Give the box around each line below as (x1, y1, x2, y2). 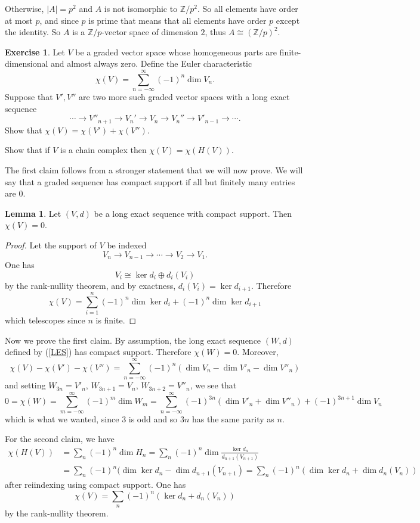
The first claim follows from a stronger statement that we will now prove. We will (5, 163, 303, 176)
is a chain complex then (60, 144, 147, 156)
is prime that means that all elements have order (88, 14, 267, 26)
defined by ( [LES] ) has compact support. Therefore (5, 345, 192, 358)
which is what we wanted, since (5, 412, 119, 425)
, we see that (190, 379, 237, 391)
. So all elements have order (197, 2, 298, 14)
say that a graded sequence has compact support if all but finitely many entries (5, 175, 295, 188)
